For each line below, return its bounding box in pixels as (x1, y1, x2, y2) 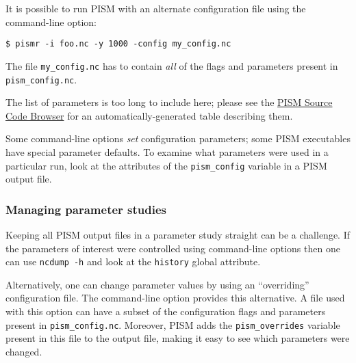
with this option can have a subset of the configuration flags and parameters (5, 304, 326, 319)
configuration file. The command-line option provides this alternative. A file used (5, 291, 345, 305)
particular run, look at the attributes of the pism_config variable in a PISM (5, 158, 327, 172)
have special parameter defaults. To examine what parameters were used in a (5, 144, 329, 159)
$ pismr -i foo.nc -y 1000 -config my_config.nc (5, 39, 231, 49)
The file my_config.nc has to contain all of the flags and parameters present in (5, 58, 338, 72)
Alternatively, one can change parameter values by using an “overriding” (5, 277, 309, 291)
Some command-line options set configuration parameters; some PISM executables (5, 131, 351, 146)
